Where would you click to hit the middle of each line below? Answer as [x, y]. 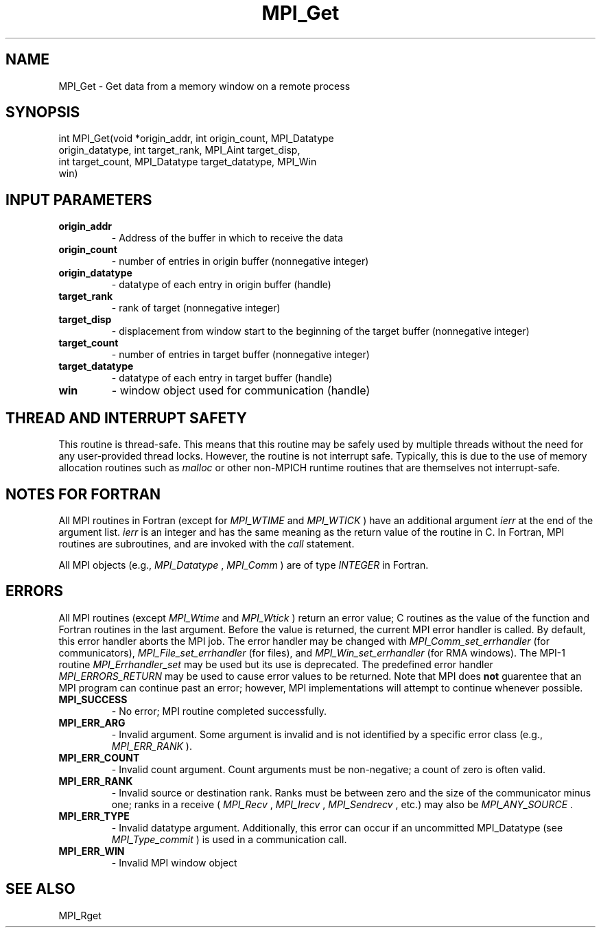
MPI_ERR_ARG [92, 722]
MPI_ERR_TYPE [94, 816]
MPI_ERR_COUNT [99, 757]
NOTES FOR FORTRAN [83, 494]
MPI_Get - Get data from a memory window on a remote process [204, 86]
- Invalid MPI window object [174, 862]
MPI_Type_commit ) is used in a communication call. [229, 839]
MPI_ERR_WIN [92, 851]
